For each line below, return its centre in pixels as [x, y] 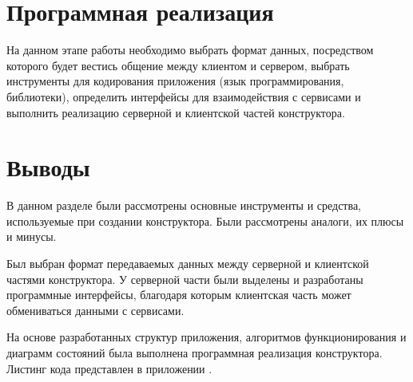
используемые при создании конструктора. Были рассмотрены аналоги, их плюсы [205, 221]
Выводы [48, 167]
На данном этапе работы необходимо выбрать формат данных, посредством [190, 50]
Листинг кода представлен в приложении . [109, 368]
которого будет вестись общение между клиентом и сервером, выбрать [178, 65]
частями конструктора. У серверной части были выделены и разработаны [185, 279]
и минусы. [32, 236]
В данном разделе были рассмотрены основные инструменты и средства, [184, 205]
